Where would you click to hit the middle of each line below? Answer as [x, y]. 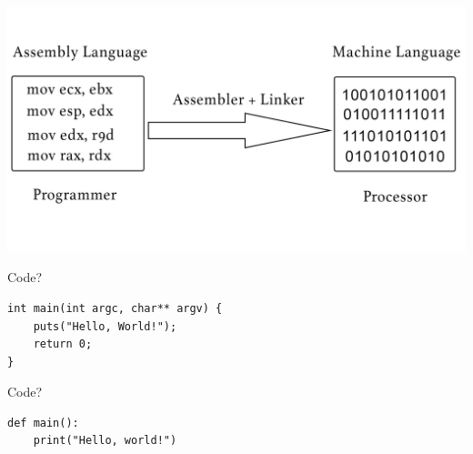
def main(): [43, 423]
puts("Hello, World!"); [105, 326]
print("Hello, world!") [105, 441]
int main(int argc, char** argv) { [115, 308]
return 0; [63, 344]
